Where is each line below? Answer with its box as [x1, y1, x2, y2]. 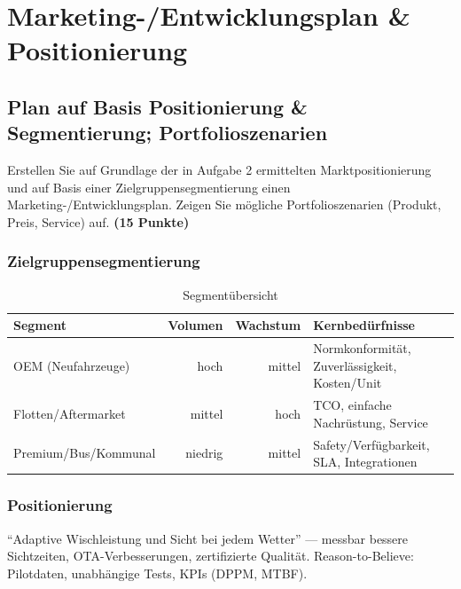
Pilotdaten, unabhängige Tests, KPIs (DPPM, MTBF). [7, 563, 308, 582]
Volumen [168, 316, 223, 334]
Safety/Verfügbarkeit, [313, 435, 430, 453]
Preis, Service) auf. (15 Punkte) [7, 212, 190, 231]
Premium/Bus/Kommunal [13, 444, 156, 462]
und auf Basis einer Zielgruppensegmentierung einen [7, 177, 291, 196]
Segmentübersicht [183, 285, 278, 303]
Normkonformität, [313, 339, 411, 357]
